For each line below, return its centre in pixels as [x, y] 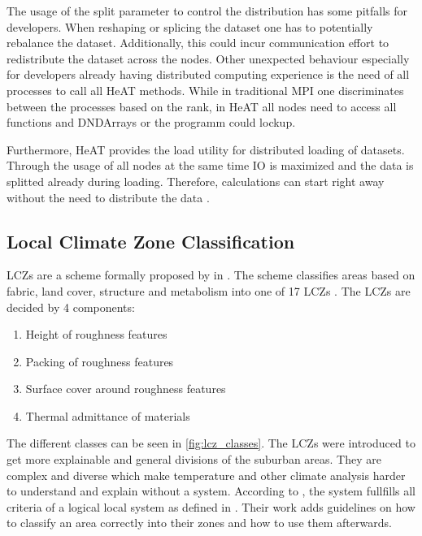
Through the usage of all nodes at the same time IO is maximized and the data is [210, 165]
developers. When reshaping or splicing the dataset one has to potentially [190, 26]
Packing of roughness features [100, 361]
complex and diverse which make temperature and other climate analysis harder [206, 475]
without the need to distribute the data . [108, 197]
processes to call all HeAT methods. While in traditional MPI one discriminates [205, 90]
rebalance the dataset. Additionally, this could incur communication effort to [198, 43]
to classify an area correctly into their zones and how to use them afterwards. [199, 523]
